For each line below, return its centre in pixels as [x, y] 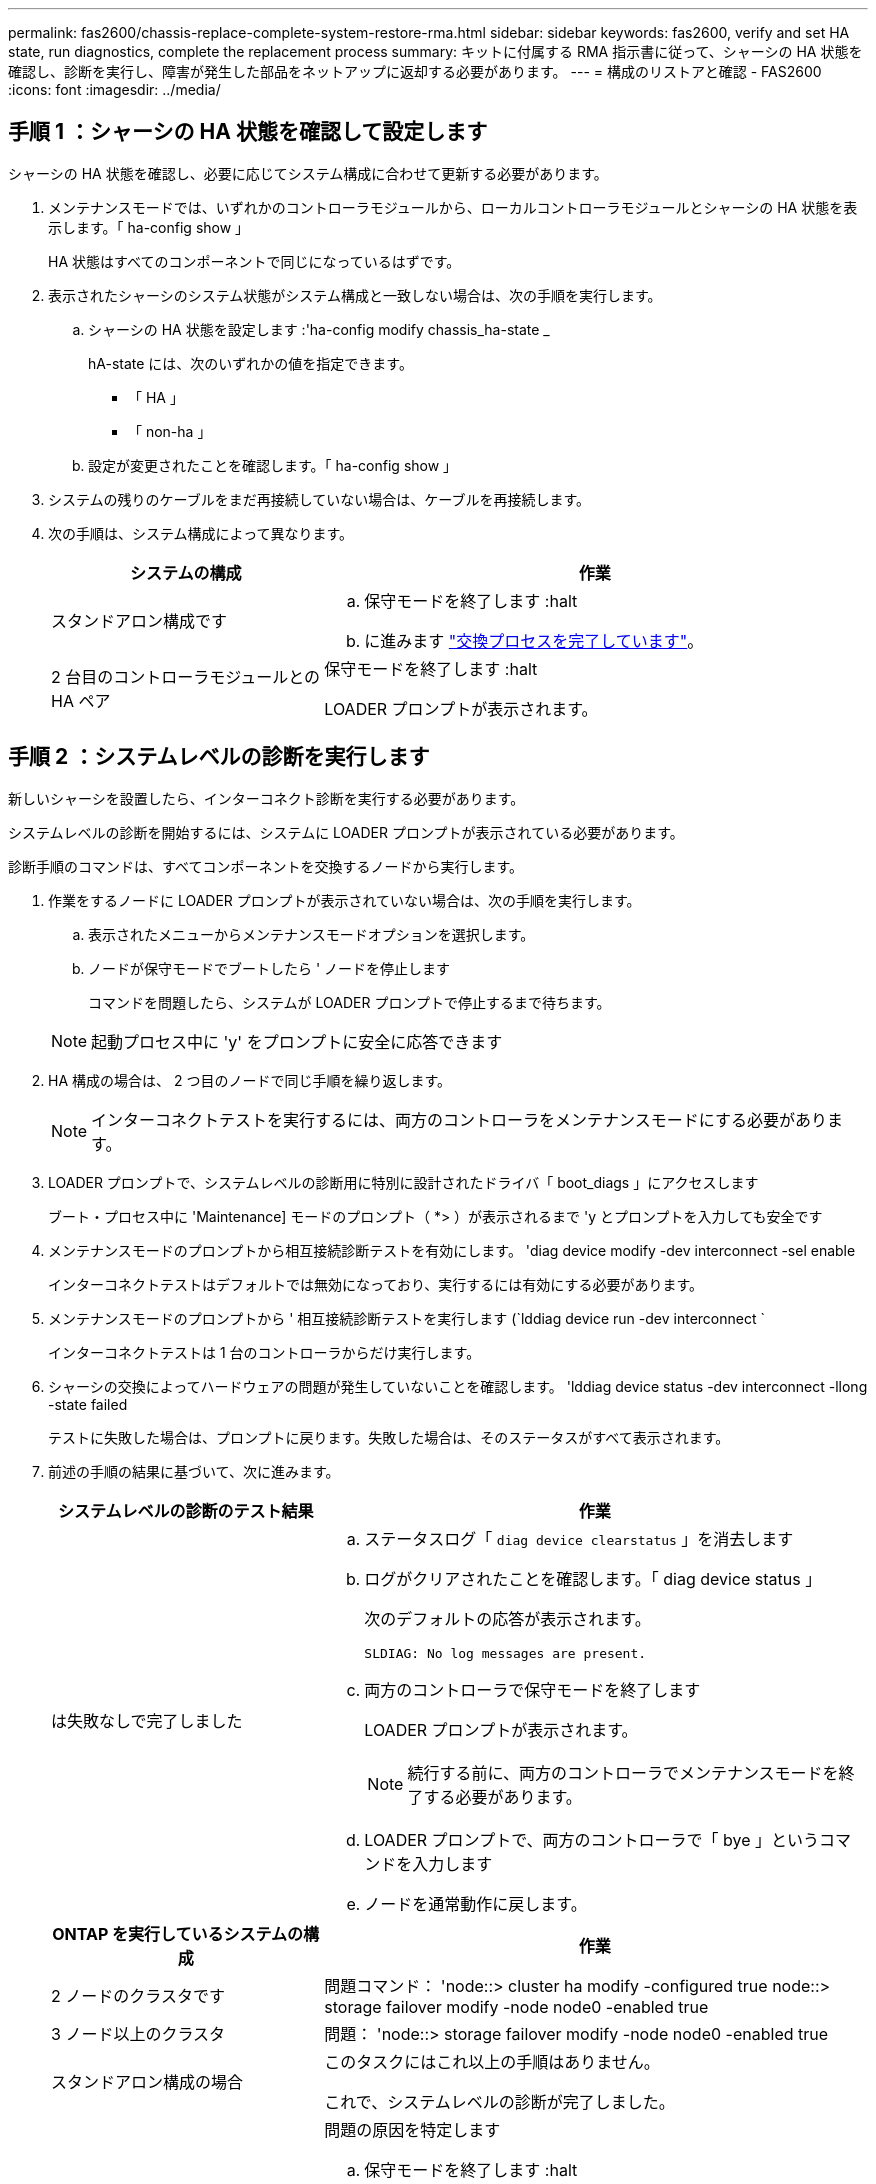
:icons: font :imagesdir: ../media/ [114, 89]
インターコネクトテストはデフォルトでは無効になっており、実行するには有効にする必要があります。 [376, 1284]
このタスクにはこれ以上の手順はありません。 [492, 2061]
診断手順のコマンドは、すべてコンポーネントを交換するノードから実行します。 [266, 866]
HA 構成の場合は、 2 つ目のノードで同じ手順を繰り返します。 [250, 1080]
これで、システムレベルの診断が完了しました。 [499, 2101]
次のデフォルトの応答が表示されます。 [507, 1618]
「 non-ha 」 [170, 431]
